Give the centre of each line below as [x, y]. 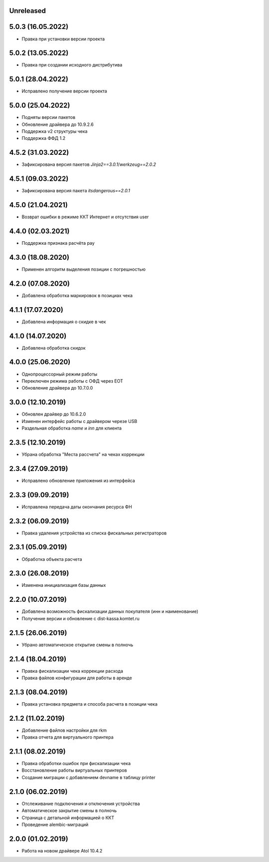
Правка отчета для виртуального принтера [68, 737]
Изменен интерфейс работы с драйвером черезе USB [79, 421]
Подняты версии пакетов [49, 117]
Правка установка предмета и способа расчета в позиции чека [90, 704]
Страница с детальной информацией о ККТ [68, 818]
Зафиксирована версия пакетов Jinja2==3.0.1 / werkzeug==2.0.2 [89, 164]
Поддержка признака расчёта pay [58, 243]
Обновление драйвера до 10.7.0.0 [57, 388]
